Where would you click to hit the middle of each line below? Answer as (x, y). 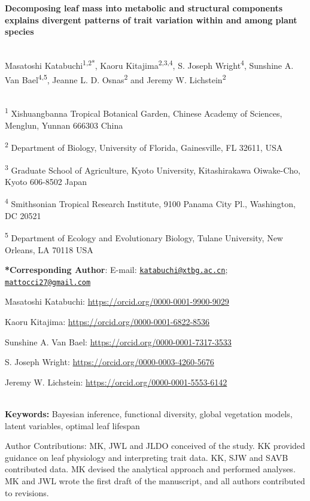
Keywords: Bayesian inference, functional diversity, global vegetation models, (149, 413)
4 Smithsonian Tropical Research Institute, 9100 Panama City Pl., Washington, (150, 203)
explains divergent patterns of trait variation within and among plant (151, 19)
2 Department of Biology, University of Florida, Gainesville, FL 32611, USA (144, 146)
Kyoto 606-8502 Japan (46, 181)
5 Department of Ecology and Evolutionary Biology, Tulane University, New (144, 237)
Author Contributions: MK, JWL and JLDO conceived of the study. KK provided (155, 446)
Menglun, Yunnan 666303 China (64, 125)
